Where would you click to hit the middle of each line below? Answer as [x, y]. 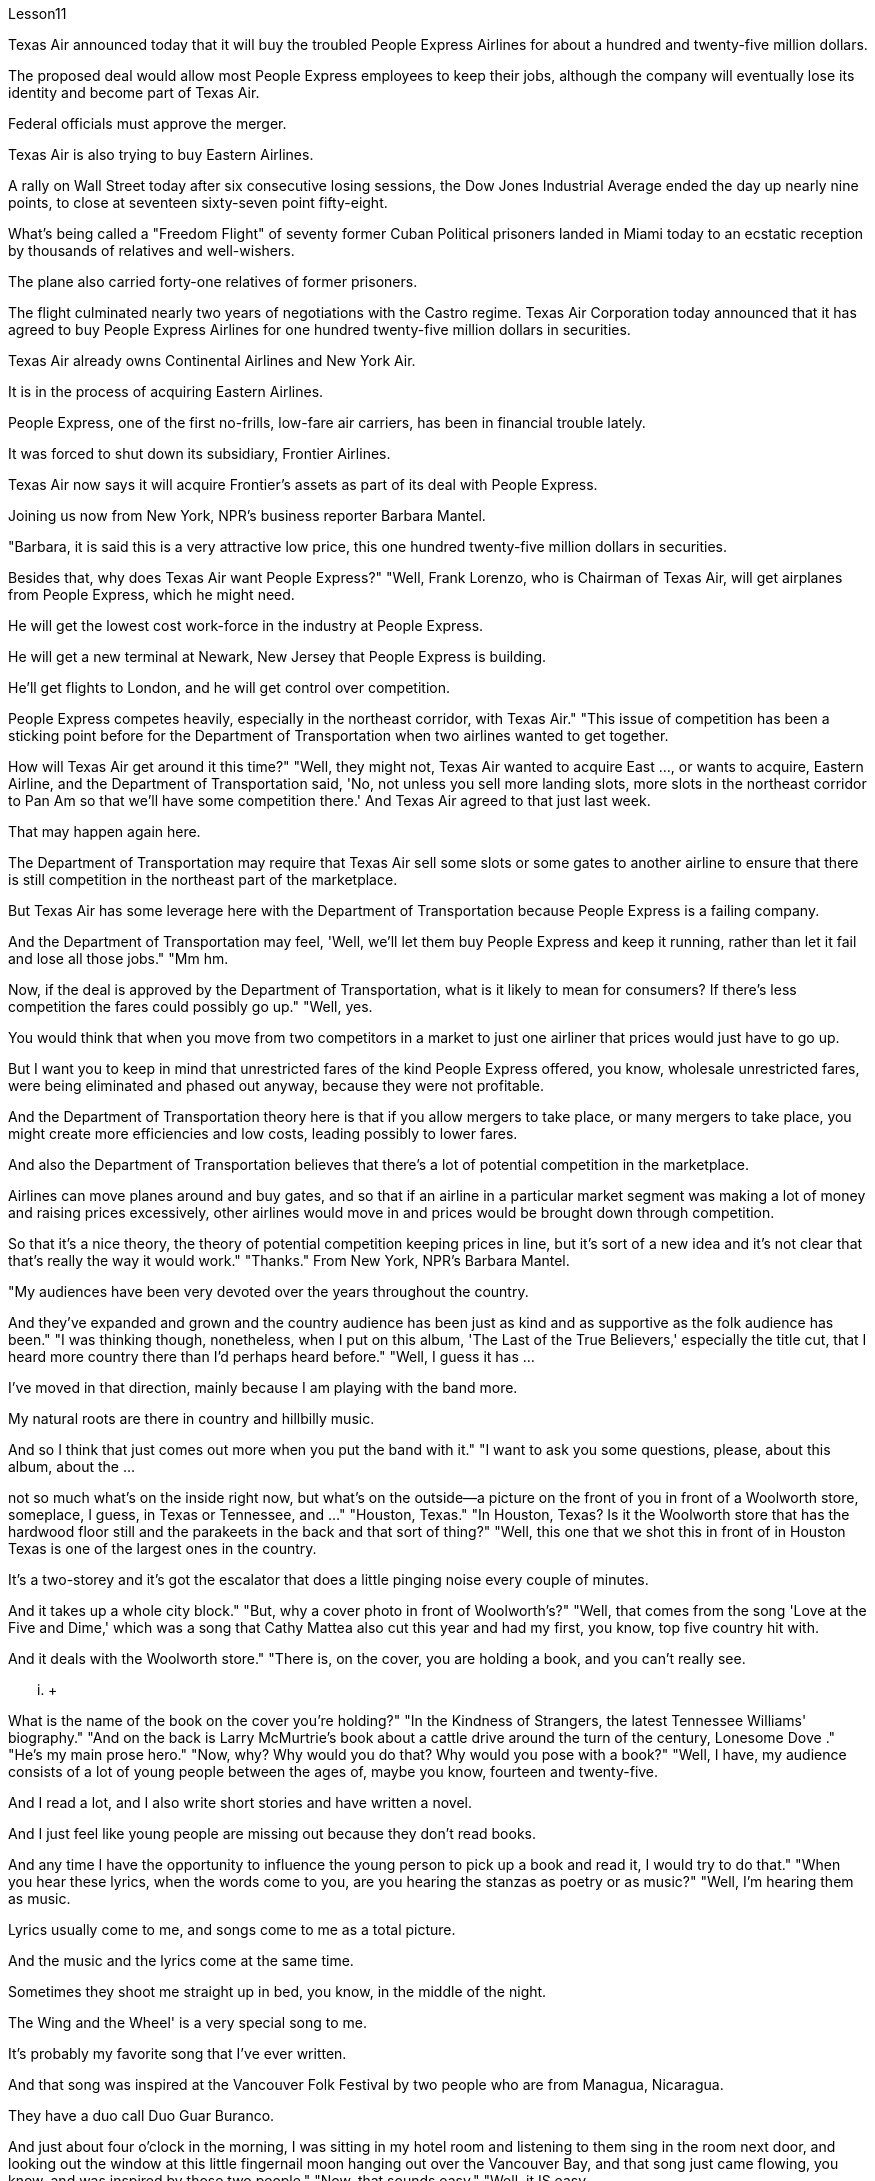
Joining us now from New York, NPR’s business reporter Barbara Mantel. [247, 515]
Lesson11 [37, 13]
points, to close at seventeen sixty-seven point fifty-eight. [198, 202]
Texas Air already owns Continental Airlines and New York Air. [212, 360]
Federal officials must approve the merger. [147, 123]
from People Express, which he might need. [151, 594]
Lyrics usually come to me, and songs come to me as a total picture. [232, 1929]
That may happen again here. [104, 831]
